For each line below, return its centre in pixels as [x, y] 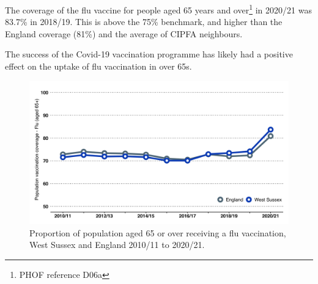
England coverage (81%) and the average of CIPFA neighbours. [124, 33]
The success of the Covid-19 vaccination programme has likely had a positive [149, 54]
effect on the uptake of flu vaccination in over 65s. [98, 66]
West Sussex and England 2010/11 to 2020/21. [117, 245]
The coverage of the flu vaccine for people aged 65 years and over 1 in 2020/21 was [158, 9]
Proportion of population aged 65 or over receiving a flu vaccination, [158, 232]
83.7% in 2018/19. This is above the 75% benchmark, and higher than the [144, 22]
